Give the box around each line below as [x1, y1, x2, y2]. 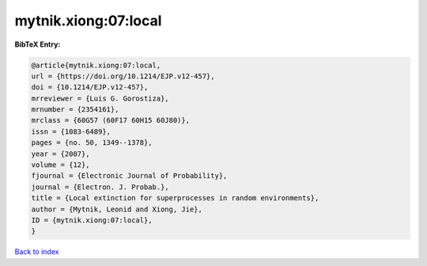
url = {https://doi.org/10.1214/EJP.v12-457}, [31, 71, 215, 81]
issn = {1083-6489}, [31, 127, 111, 136]
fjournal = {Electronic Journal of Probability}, [31, 171, 228, 180]
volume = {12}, [31, 161, 90, 169]
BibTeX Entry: [14, 40, 61, 49]
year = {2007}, [31, 149, 90, 158]
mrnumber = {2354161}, [31, 105, 119, 114]
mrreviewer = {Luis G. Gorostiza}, [31, 93, 169, 103]
